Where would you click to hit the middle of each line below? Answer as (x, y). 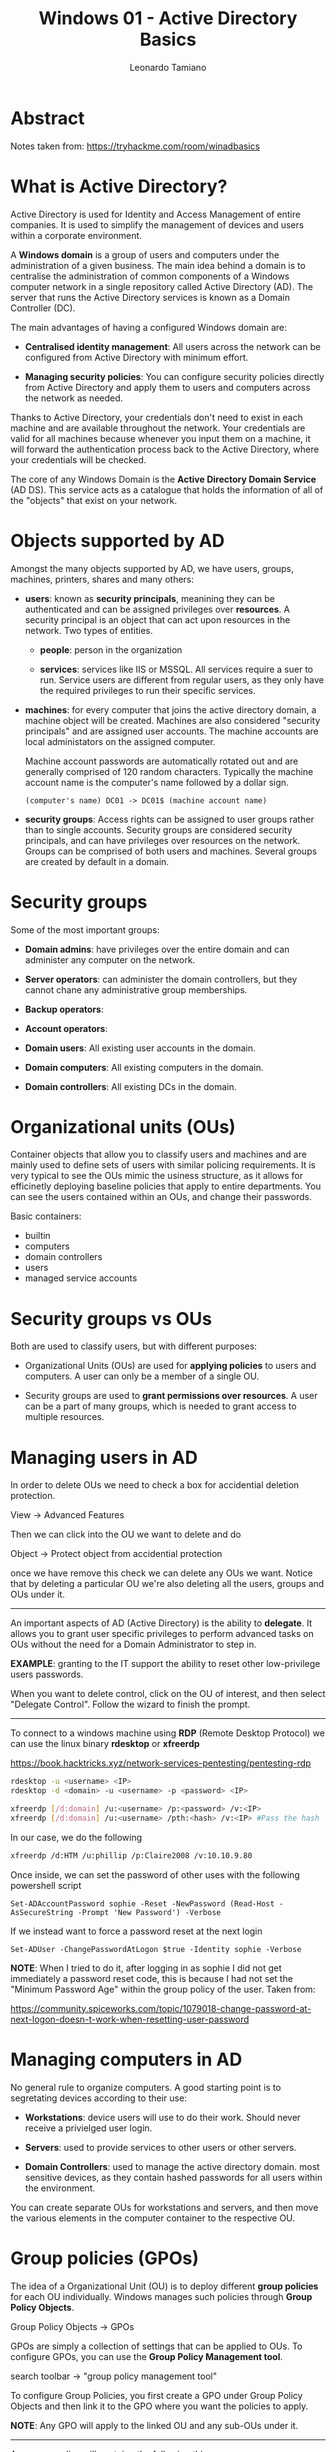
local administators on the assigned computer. (120, 741)
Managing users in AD (104, 1457)
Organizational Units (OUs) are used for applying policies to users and (170, 1366)
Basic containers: (46, 1216)
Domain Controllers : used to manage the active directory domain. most (172, 2166)
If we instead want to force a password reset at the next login (136, 1931)
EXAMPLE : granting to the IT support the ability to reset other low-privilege (165, 1664)
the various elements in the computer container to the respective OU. (153, 2218)
